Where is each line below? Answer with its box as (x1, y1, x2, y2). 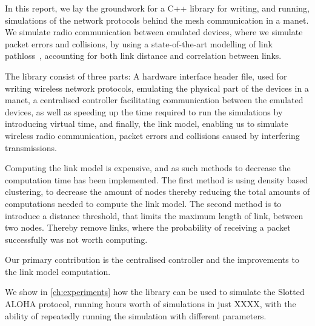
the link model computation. (5, 265, 111, 277)
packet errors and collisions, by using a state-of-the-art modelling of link (5, 37, 273, 50)
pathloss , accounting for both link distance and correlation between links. (5, 49, 282, 62)
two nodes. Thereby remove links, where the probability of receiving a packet (5, 221, 291, 234)
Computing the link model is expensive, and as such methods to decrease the (5, 161, 291, 174)
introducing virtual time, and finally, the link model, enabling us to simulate (5, 117, 288, 130)
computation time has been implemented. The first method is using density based (5, 173, 308, 186)
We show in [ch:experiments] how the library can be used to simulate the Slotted (5, 285, 305, 298)
